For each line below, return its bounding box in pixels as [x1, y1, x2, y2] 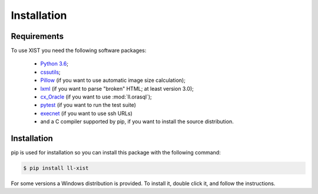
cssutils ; [40, 68, 61, 75]
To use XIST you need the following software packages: [11, 47, 147, 54]
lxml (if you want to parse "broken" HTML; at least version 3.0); [40, 85, 194, 92]
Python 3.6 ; [40, 60, 69, 67]
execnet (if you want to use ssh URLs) [40, 110, 132, 117]
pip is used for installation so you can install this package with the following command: [11, 149, 221, 156]
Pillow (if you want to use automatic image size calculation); [40, 77, 185, 84]
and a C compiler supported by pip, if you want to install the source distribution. [40, 118, 234, 125]
